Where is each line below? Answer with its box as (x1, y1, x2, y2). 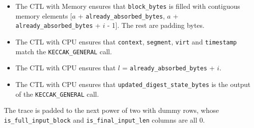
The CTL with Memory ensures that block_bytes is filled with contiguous (15, 1, 240, 11)
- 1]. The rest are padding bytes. (107, 20, 204, 30)
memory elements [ (15, 10, 72, 21)
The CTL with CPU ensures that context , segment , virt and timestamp (15, 36, 237, 46)
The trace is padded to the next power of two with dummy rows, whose (4, 105, 219, 115)
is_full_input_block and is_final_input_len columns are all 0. (4, 114, 205, 125)
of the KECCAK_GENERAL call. (15, 88, 99, 99)
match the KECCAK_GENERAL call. (15, 46, 112, 56)
